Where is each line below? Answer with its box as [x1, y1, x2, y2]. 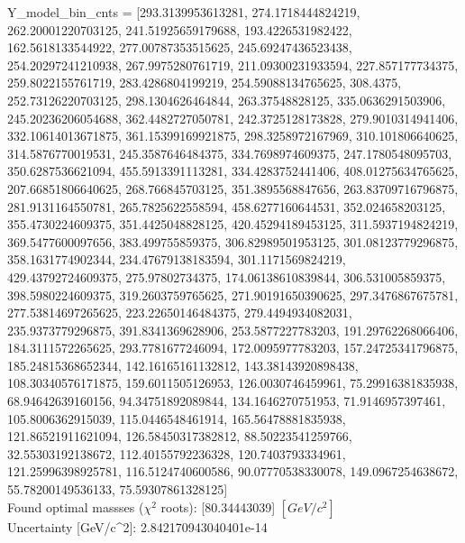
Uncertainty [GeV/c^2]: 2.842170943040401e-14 [7, 517, 268, 536]
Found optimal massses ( [7, 497, 144, 516]
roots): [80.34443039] [160, 497, 276, 516]
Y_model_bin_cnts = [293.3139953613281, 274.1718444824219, [7, 3, 360, 21]
